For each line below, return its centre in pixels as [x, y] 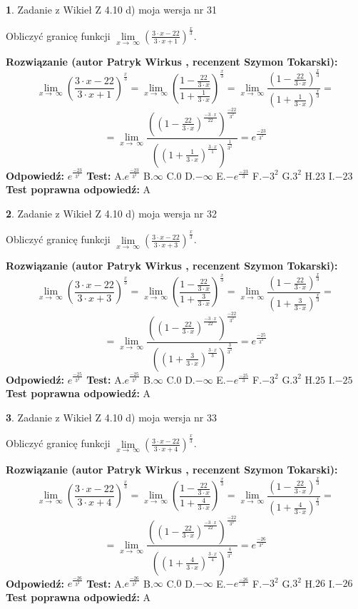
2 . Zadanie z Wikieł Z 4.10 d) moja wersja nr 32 [112, 213]
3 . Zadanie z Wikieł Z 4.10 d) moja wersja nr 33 [112, 417]
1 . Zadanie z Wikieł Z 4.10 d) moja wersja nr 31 [112, 9]
